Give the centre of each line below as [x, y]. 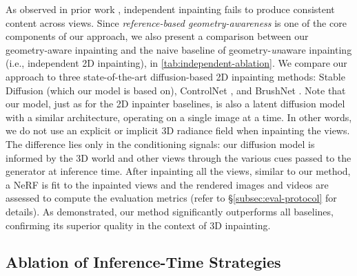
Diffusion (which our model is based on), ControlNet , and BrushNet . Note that [176, 90]
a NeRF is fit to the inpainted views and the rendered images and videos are [167, 184]
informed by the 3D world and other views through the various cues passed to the [178, 157]
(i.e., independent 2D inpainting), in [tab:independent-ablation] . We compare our [176, 63]
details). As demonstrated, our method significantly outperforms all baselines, [170, 211]
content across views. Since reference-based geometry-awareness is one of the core [176, 22]
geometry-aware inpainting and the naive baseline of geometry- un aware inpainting [179, 49]
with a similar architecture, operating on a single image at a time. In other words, [179, 117]
